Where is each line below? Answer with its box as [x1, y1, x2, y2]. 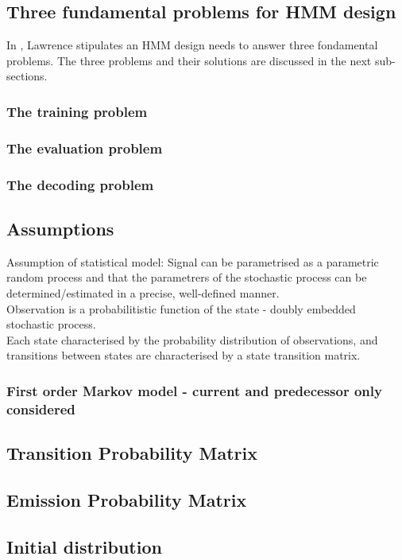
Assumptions [6, 216, 114, 240]
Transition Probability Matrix [6, 441, 257, 465]
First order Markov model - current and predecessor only [6, 380, 382, 400]
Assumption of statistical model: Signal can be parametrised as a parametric [6, 253, 379, 270]
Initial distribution [6, 534, 162, 558]
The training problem [6, 101, 148, 121]
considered [6, 399, 75, 418]
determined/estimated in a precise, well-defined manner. [6, 284, 280, 301]
